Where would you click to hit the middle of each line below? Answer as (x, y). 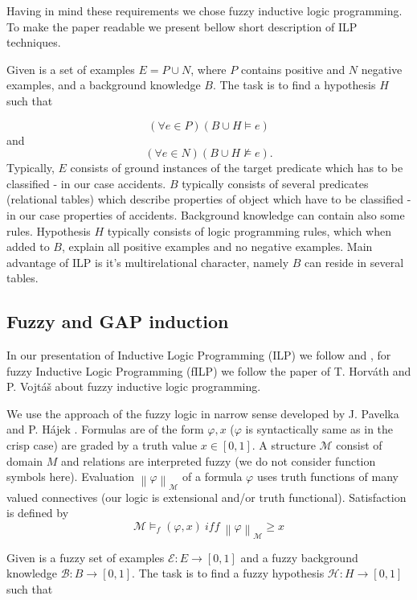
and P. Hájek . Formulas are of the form (105, 429)
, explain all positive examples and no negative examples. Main (217, 247)
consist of (359, 445)
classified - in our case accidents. (86, 183)
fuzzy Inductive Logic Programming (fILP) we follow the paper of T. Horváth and (209, 370)
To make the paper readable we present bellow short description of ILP (182, 26)
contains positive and (293, 69)
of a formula (213, 477)
